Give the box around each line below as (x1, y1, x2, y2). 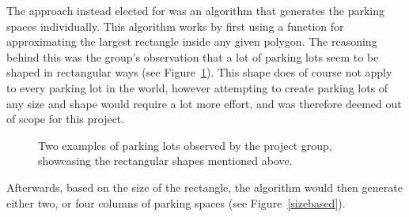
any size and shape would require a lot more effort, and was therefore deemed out (6, 95, 402, 111)
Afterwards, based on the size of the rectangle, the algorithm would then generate (6, 178, 403, 195)
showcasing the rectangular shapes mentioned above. (38, 152, 293, 169)
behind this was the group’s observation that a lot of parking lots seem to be (6, 48, 379, 65)
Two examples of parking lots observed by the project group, (38, 137, 332, 153)
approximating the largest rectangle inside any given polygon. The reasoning (6, 33, 377, 50)
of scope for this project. (6, 110, 125, 127)
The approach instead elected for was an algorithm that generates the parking (6, 2, 384, 18)
